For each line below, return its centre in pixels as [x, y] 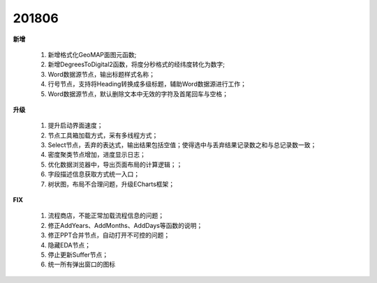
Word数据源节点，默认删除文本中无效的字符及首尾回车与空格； [138, 93]
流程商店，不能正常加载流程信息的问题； [106, 215]
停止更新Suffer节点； [78, 254]
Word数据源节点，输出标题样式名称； [102, 74]
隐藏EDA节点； [69, 245]
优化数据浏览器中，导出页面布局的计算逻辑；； [115, 165]
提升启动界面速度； [75, 125]
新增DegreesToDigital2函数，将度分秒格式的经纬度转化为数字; [136, 64]
